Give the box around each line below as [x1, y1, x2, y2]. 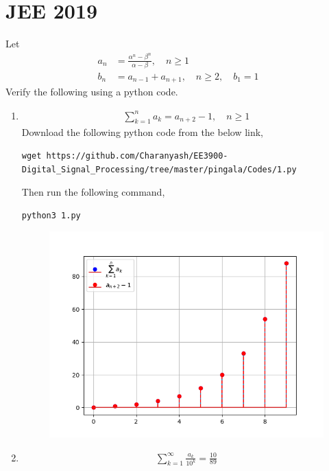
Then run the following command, [21, 185, 165, 199]
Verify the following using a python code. [5, 84, 178, 99]
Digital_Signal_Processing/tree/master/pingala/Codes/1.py [21, 164, 297, 174]
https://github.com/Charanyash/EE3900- [46, 150, 228, 161]
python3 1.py [21, 210, 81, 220]
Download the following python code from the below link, [21, 125, 264, 139]
